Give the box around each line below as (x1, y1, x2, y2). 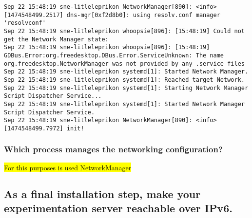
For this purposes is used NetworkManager (4, 162, 132, 172)
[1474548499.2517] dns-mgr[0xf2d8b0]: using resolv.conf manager (4, 11, 220, 18)
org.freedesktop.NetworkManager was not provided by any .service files (4, 60, 245, 67)
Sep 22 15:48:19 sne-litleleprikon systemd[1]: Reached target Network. (4, 76, 245, 83)
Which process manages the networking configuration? (4, 143, 223, 155)
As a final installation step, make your (4, 186, 201, 201)
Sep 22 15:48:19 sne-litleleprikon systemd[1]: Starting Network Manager (4, 84, 249, 91)
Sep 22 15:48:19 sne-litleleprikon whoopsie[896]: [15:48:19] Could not (4, 27, 245, 35)
